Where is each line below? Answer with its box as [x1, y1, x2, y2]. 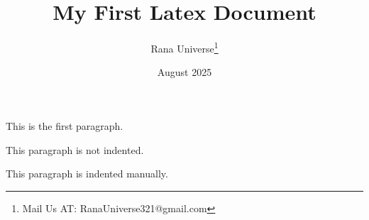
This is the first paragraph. [6, 118, 123, 133]
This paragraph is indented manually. [6, 166, 168, 181]
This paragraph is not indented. [6, 142, 144, 157]
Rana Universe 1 [150, 39, 219, 55]
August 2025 [157, 65, 212, 79]
